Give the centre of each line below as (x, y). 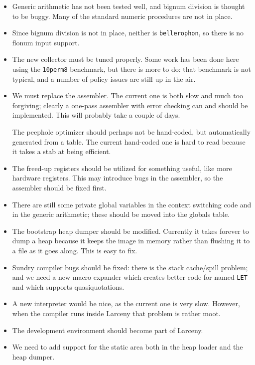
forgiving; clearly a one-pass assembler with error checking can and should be (130, 105)
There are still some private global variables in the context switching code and (132, 204)
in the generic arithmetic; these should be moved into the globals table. (121, 214)
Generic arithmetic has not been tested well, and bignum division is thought (128, 6)
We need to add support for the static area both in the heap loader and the (127, 347)
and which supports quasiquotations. (68, 286)
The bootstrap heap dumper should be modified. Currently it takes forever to (130, 231)
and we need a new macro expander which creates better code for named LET (130, 277)
